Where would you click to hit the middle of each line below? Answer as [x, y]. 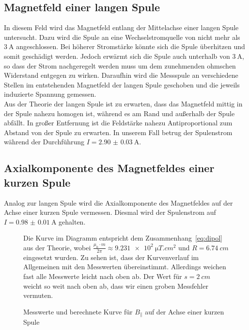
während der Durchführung [44, 142]
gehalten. [72, 221]
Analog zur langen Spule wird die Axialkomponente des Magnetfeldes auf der [118, 202]
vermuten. [38, 295]
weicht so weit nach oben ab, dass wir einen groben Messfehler [116, 286]
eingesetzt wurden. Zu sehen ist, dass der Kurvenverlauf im [111, 257]
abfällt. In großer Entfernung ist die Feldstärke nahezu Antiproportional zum [118, 123]
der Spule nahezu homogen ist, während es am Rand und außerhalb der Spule [119, 113]
